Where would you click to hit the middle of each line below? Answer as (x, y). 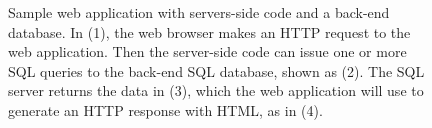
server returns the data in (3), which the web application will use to (216, 90)
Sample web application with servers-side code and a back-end (199, 12)
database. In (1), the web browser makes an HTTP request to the (209, 31)
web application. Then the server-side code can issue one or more (207, 51)
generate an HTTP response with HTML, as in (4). (165, 109)
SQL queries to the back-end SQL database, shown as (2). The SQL (216, 70)
